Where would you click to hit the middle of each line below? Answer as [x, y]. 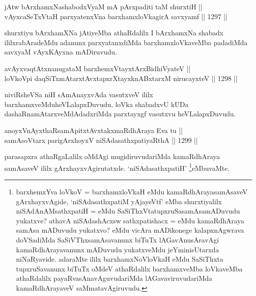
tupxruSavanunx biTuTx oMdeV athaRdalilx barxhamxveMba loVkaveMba [129, 268]
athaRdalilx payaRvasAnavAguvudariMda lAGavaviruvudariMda [114, 278]
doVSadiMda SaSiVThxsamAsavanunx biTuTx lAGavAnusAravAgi [117, 239]
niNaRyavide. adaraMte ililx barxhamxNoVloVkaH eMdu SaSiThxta [120, 259]
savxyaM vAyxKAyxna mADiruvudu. [61, 52]
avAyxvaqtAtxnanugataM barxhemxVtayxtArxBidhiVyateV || [98, 68]
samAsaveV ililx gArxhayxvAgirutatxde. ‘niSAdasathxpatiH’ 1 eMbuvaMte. [117, 167]
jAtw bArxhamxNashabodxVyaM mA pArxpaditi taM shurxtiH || [103, 6]
